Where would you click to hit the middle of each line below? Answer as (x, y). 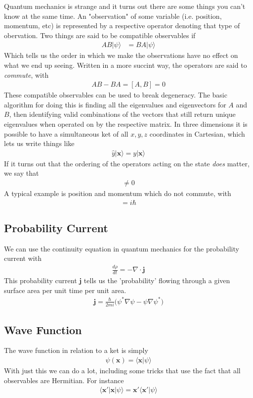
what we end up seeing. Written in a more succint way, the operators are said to (126, 65)
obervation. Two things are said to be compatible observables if (100, 35)
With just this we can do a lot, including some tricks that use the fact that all (122, 371)
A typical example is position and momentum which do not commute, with (118, 193)
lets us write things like (39, 143)
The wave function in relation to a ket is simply (76, 350)
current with (23, 258)
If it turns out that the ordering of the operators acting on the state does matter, (127, 163)
